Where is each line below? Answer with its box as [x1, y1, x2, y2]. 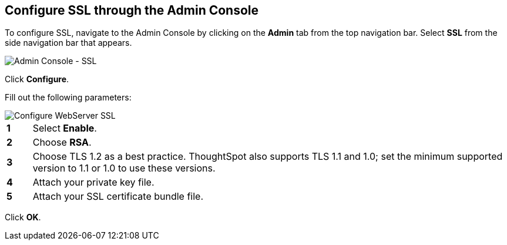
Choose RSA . [32, 136, 92, 149]
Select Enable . [32, 122, 97, 135]
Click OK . [5, 212, 41, 223]
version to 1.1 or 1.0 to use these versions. [32, 162, 216, 174]
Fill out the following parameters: [5, 92, 132, 103]
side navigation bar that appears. [5, 38, 132, 48]
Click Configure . [5, 74, 69, 85]
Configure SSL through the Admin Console [5, 3, 259, 18]
